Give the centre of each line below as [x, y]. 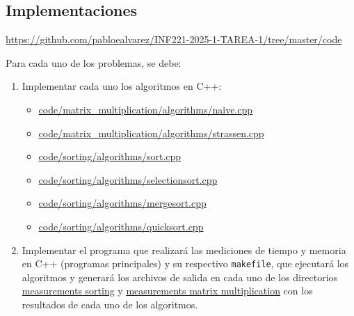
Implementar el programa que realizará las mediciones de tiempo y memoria [184, 250]
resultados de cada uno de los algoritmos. [110, 304]
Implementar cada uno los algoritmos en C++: [122, 86]
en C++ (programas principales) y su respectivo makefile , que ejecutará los [185, 263]
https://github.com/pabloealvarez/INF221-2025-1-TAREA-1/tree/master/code [174, 39]
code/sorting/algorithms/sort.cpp [110, 156]
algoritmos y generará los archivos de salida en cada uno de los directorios [180, 277]
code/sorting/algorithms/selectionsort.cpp [128, 179]
